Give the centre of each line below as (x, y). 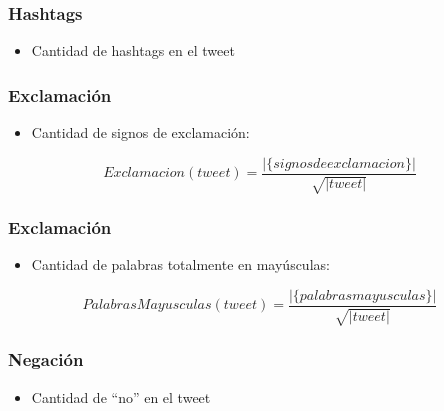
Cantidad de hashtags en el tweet (133, 50)
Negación (46, 359)
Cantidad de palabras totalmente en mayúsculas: (180, 264)
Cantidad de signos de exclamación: (140, 132)
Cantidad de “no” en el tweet (121, 396)
